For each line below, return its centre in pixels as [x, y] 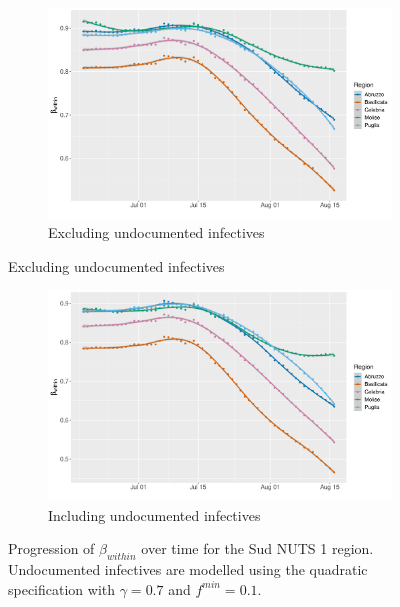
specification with [62, 588]
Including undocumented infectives [154, 514]
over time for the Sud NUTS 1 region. [257, 548]
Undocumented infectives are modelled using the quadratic [188, 569]
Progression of [51, 548]
